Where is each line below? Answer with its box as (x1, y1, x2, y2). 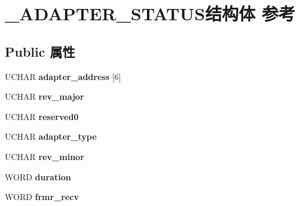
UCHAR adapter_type (5, 130, 97, 143)
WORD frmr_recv (5, 190, 79, 203)
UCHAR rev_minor (5, 150, 84, 162)
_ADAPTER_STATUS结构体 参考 (5, 1, 295, 26)
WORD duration (5, 170, 71, 183)
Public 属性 (5, 42, 75, 60)
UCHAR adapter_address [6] (5, 70, 121, 82)
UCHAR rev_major (5, 90, 84, 103)
